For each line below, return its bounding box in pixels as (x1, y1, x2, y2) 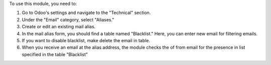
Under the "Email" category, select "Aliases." (22, 16, 114, 22)
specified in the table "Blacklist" (22, 51, 88, 57)
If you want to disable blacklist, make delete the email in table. (22, 37, 151, 43)
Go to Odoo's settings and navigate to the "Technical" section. (22, 10, 151, 16)
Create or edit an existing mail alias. (22, 24, 96, 30)
